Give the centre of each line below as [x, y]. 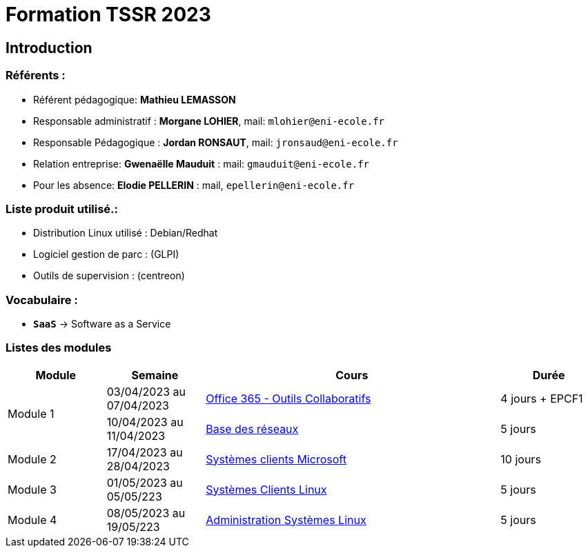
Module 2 [32, 459]
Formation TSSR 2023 [108, 14]
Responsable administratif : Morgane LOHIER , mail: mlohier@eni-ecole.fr [209, 121]
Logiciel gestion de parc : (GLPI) [106, 254]
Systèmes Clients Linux [266, 489]
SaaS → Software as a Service [102, 324]
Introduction [49, 48]
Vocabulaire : [42, 300]
